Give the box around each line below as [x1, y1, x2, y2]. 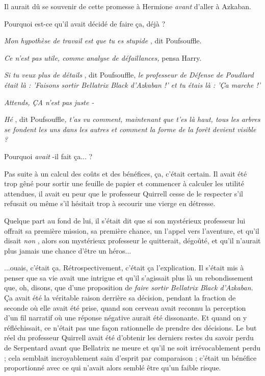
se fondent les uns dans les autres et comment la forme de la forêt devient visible [4, 123, 256, 134]
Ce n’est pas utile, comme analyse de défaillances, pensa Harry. [4, 52, 202, 63]
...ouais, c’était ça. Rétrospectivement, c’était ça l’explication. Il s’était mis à [4, 262, 244, 273]
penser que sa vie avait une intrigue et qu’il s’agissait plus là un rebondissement [4, 272, 253, 283]
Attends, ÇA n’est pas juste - [4, 96, 94, 107]
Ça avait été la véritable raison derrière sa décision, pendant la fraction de [4, 292, 236, 303]
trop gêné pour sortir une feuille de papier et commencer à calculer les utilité [4, 178, 244, 189]
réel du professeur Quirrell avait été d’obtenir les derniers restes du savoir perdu [4, 332, 254, 343]
